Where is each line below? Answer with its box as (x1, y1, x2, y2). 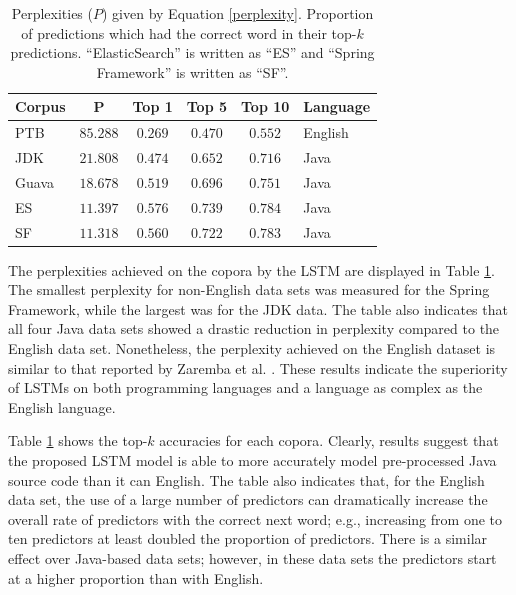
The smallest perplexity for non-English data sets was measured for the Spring (8, 279, 490, 300)
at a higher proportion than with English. (8, 567, 264, 588)
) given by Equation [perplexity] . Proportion (101, 3, 374, 23)
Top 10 (241, 96, 290, 117)
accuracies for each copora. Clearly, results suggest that (159, 430, 499, 451)
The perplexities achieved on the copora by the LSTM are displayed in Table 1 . (8, 259, 495, 280)
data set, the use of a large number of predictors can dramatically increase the (8, 489, 488, 510)
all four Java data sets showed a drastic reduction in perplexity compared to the (8, 318, 500, 339)
